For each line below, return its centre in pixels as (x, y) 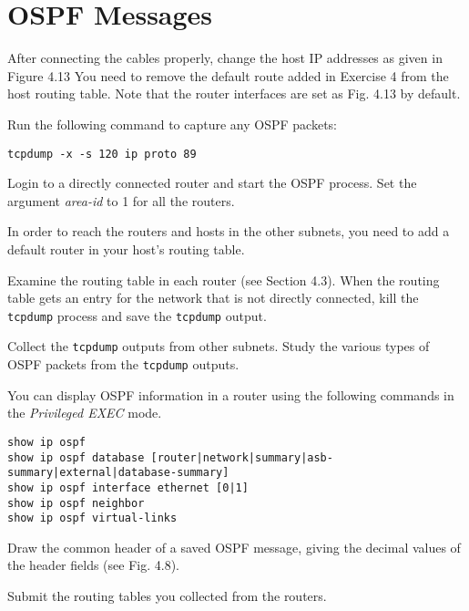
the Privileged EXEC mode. (85, 413)
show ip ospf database (76, 457)
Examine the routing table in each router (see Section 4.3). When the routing (224, 280)
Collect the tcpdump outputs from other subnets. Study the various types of (219, 346)
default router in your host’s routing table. (126, 249)
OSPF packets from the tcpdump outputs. (123, 364)
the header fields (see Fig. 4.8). (93, 565)
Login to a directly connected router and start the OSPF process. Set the (212, 183)
